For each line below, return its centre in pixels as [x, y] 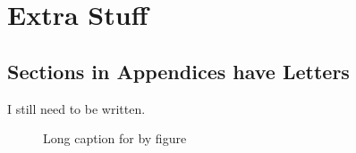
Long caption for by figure [115, 138]
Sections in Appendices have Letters [178, 71]
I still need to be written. [76, 108]
